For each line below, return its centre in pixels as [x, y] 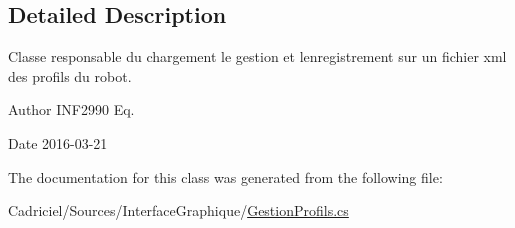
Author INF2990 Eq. [71, 109]
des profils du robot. [70, 75]
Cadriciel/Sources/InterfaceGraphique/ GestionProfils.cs [178, 210]
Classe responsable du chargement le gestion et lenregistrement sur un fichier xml [257, 56]
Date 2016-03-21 [58, 142]
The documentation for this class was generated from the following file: [225, 176]
